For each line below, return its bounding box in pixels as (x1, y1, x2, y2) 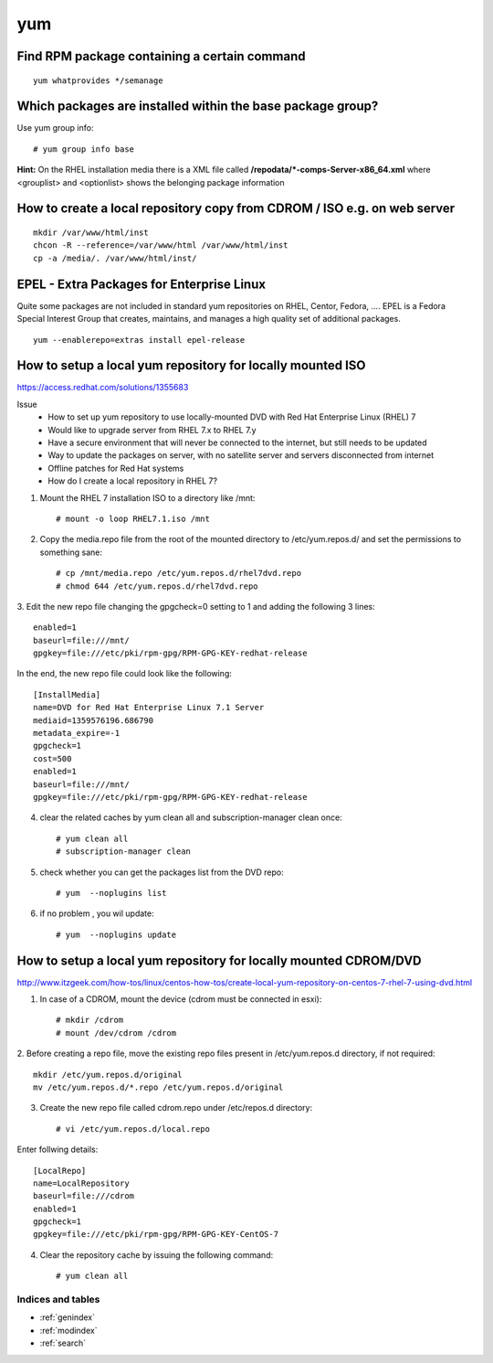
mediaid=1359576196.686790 (33, 715, 154, 726)
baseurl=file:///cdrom (33, 1191, 135, 1201)
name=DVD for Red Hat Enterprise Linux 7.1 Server (33, 702, 265, 713)
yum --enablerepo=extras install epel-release (33, 335, 246, 345)
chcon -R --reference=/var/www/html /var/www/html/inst (33, 240, 288, 250)
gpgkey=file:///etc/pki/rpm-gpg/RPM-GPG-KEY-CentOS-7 (33, 1230, 278, 1240)
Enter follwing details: (16, 1144, 99, 1155)
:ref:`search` (39, 1337, 87, 1348)
